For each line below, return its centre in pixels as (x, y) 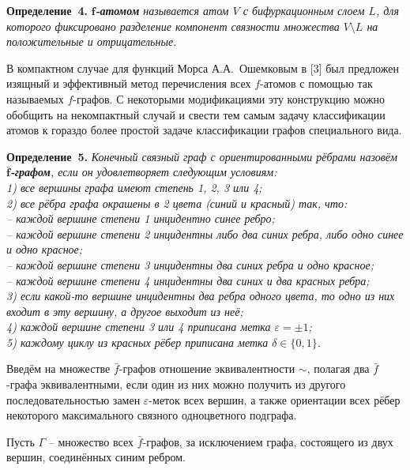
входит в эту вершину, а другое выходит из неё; (125, 311)
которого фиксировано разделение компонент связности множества (173, 26)
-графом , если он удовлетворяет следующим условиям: (143, 172)
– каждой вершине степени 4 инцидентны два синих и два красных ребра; (188, 280)
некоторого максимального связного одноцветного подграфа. (152, 415)
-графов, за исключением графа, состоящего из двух (268, 441)
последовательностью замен (73, 399)
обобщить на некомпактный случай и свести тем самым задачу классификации (196, 114)
